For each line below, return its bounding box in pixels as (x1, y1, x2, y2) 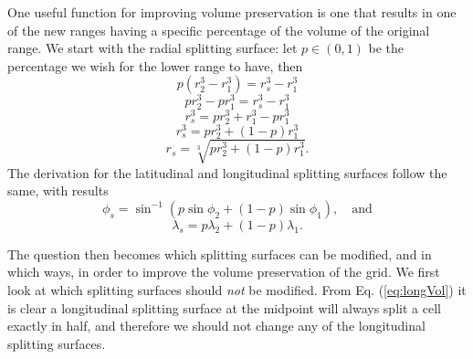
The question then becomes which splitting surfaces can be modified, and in (7, 244, 432, 263)
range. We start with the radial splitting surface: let (7, 38, 298, 58)
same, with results (7, 181, 109, 200)
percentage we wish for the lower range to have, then (7, 56, 303, 75)
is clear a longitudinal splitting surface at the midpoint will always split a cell (7, 298, 441, 317)
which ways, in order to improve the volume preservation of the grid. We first (7, 262, 440, 281)
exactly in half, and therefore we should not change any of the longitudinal (7, 316, 426, 335)
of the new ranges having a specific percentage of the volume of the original (7, 20, 430, 39)
